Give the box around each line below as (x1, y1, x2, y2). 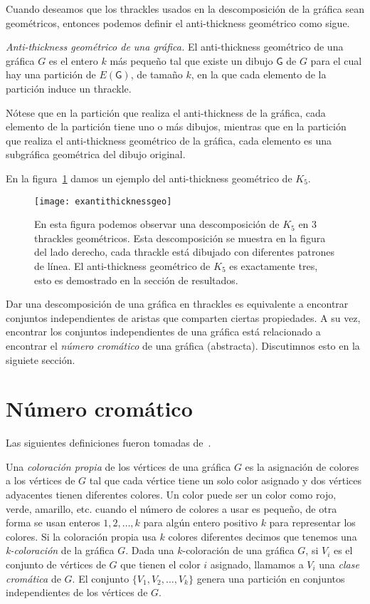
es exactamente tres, (229, 258, 318, 273)
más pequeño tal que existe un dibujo (110, 53, 273, 68)
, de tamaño (130, 67, 183, 82)
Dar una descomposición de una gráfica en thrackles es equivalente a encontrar (6, 296, 349, 311)
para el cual (310, 53, 362, 68)
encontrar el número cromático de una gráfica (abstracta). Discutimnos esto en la (6, 338, 360, 353)
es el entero (48, 53, 98, 68)
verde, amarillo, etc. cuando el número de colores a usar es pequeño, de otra (6, 501, 337, 516)
